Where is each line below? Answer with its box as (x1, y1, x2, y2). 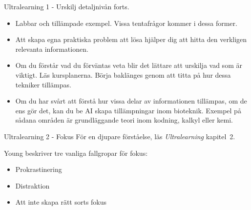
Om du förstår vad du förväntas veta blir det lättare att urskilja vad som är (15, 60, 242, 70)
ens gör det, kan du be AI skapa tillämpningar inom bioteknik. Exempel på (15, 105, 241, 115)
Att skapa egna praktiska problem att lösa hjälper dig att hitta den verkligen (15, 34, 247, 44)
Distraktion (15, 180, 50, 190)
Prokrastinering (15, 164, 62, 174)
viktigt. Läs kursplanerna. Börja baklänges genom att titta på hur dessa (15, 69, 231, 80)
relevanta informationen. (15, 43, 88, 54)
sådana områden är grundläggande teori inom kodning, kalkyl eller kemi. (15, 115, 233, 125)
